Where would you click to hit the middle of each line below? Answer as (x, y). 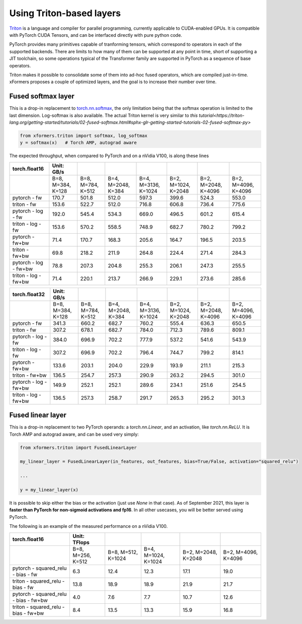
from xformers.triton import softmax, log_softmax (84, 135)
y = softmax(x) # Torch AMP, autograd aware (78, 143)
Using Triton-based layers (65, 13)
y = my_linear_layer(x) (49, 490)
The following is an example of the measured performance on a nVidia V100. (89, 526)
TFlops (81, 542)
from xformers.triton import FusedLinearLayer (78, 447)
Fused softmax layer (42, 96)
